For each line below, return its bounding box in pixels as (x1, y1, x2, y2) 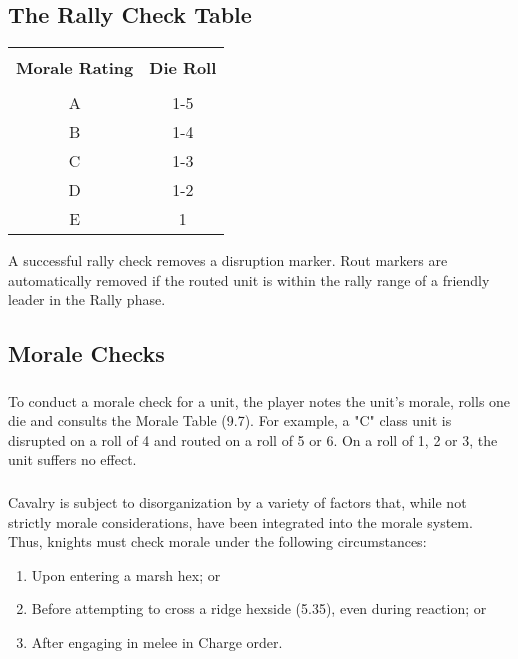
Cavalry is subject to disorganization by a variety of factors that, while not (8, 491, 467, 512)
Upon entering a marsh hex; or (31, 564, 221, 585)
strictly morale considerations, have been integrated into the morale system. (8, 511, 473, 532)
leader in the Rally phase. (8, 289, 166, 310)
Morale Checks (8, 338, 165, 369)
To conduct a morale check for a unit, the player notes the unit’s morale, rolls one (8, 390, 511, 411)
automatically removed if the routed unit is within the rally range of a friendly (8, 269, 490, 290)
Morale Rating (16, 56, 134, 80)
